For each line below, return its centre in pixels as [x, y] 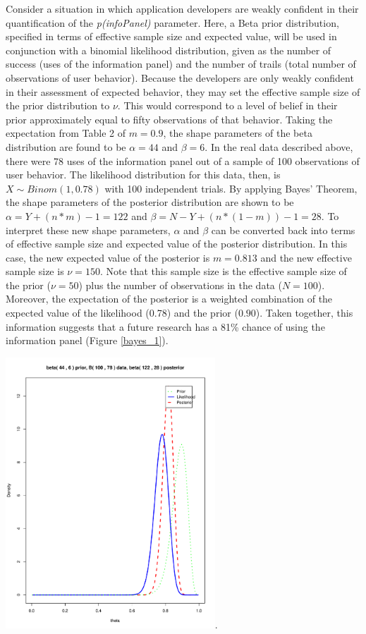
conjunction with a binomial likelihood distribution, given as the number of [169, 50]
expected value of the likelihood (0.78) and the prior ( [122, 313]
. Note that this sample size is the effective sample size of [223, 271]
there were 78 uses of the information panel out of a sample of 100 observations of [183, 160]
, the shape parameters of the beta [238, 133]
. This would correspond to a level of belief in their [227, 105]
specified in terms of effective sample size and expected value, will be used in [171, 36]
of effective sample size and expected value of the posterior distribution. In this [177, 244]
